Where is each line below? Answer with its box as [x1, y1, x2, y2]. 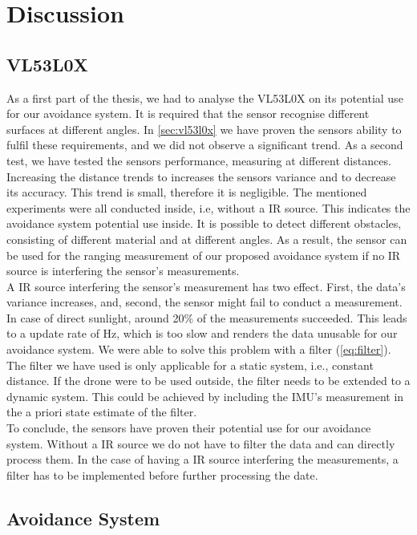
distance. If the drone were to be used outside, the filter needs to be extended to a [6, 372, 411, 389]
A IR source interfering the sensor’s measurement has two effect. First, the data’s [6, 278, 406, 294]
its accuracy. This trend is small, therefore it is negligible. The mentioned [6, 184, 367, 201]
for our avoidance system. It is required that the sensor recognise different [6, 105, 370, 122]
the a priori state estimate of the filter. [6, 403, 197, 420]
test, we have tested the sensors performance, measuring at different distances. [6, 152, 391, 168]
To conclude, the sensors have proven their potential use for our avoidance [6, 419, 371, 436]
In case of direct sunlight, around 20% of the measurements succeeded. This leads [6, 309, 407, 326]
